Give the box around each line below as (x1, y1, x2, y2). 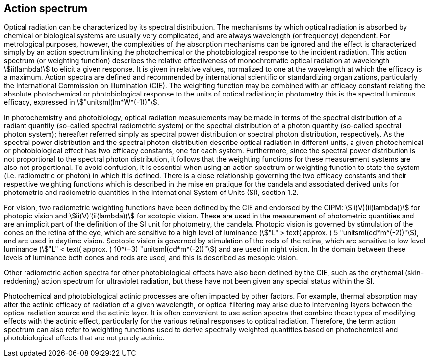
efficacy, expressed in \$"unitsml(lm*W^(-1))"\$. (4, 98, 159, 107)
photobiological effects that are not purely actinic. (4, 334, 165, 342)
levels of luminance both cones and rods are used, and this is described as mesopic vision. (4, 253, 298, 262)
